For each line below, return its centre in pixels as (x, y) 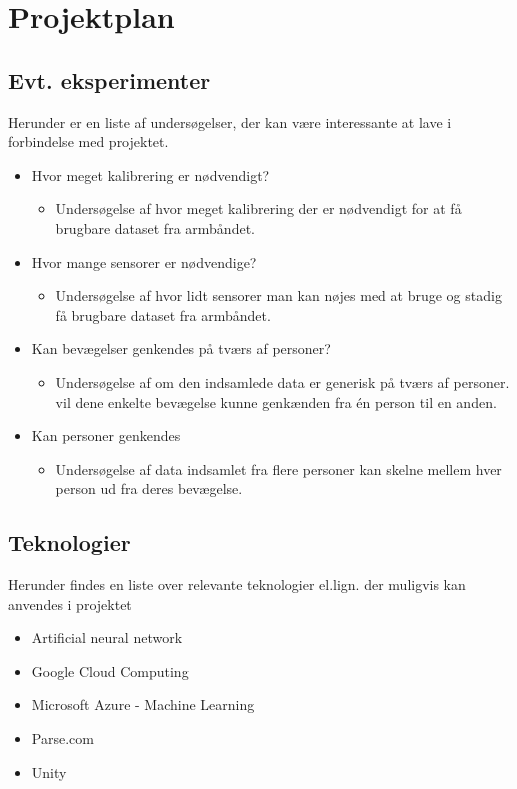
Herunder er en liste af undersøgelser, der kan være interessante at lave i (230, 121)
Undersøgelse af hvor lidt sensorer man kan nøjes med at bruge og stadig (278, 295)
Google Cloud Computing (110, 670)
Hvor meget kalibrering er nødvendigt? (150, 174)
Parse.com (62, 738)
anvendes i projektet (70, 603)
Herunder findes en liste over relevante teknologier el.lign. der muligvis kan (237, 584)
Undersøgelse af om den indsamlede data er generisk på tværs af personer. (282, 381)
